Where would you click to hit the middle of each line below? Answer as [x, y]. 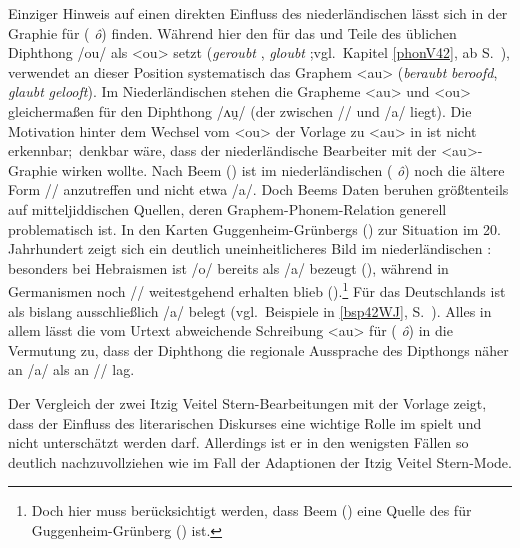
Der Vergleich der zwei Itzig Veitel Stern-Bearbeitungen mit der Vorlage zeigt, [247, 402]
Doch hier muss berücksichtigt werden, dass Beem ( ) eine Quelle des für [251, 510]
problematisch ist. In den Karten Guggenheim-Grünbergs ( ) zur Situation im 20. [255, 228]
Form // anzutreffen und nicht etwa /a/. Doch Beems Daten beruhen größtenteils [258, 189]
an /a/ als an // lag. [71, 369]
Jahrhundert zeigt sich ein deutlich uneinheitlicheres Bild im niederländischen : [250, 248]
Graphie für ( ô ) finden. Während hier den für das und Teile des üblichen [232, 32]
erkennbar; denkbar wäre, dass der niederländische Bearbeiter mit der [222, 150]
